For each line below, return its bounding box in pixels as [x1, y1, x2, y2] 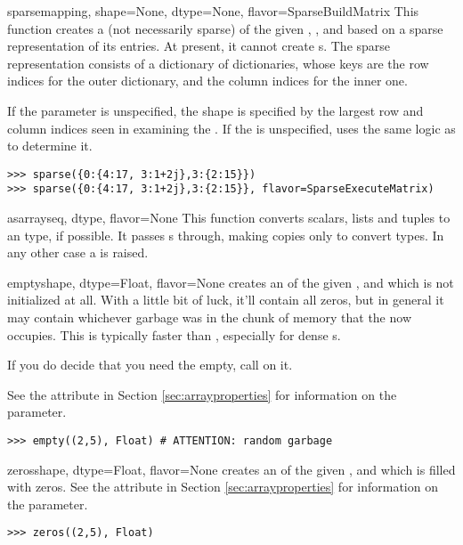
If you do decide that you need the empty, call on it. [7, 355, 293, 374]
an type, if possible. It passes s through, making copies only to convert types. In [7, 225, 444, 244]
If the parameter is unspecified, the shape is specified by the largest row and [7, 101, 424, 119]
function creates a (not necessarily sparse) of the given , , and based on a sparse [7, 19, 443, 37]
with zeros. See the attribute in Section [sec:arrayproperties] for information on [7, 477, 438, 496]
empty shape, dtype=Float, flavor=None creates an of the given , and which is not [7, 272, 454, 291]
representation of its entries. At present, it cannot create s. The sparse [7, 37, 391, 55]
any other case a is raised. [7, 243, 149, 262]
